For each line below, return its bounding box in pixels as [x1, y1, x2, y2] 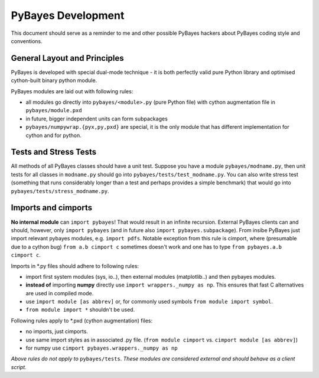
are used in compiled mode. [25, 289, 94, 296]
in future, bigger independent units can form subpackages [25, 115, 168, 122]
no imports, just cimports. [25, 328, 89, 335]
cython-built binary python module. [11, 77, 97, 84]
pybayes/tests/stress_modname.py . [11, 187, 109, 194]
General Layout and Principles [11, 53, 124, 63]
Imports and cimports [11, 203, 93, 213]
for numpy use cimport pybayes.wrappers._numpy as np [25, 344, 178, 351]
